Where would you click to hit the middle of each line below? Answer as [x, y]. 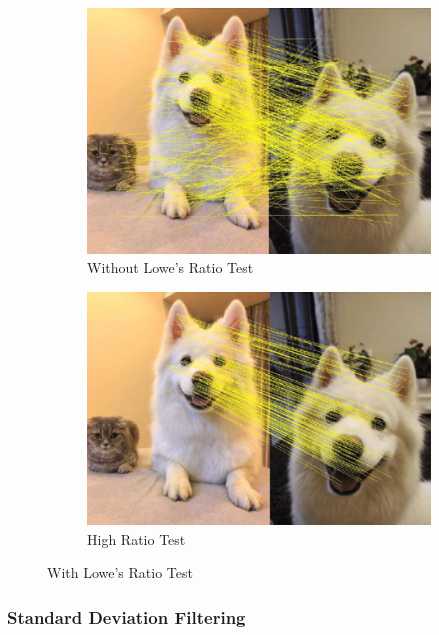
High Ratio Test [136, 538]
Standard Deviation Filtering [126, 616]
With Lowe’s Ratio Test [120, 572]
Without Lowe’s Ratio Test [170, 267]
